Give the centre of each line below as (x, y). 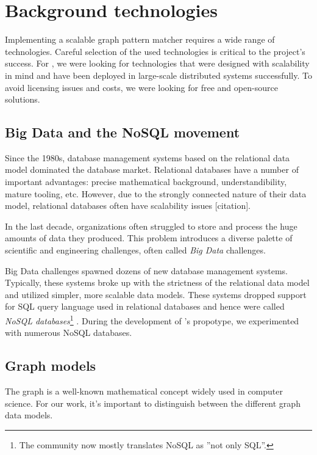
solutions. (23, 99)
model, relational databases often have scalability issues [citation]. (128, 206)
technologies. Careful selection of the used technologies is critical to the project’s (155, 51)
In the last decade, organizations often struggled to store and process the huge (151, 226)
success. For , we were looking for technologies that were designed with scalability (157, 63)
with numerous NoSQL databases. (69, 333)
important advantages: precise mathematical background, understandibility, (146, 182)
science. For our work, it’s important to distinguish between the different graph (153, 403)
